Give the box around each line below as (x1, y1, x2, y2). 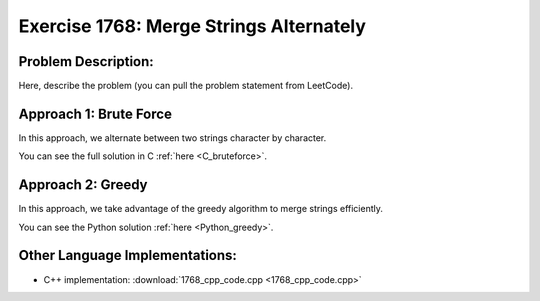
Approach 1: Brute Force (18, 105, 172, 122)
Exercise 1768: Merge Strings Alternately (18, 15, 367, 37)
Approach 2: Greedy (18, 176, 149, 194)
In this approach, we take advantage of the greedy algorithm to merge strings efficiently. (18, 203, 384, 215)
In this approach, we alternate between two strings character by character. (18, 131, 327, 144)
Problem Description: (18, 53, 154, 70)
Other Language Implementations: (18, 247, 237, 264)
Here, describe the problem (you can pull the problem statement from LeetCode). (18, 80, 354, 92)
